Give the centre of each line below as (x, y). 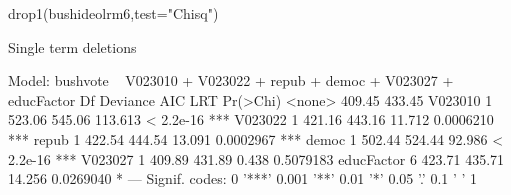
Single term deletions (72, 46)
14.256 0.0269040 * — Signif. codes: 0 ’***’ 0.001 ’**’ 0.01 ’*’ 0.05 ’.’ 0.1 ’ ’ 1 (243, 178)
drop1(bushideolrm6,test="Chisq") (113, 13)
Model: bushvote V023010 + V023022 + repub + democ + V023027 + (231, 80)
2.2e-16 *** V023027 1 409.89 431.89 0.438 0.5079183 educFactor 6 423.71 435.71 (256, 158)
